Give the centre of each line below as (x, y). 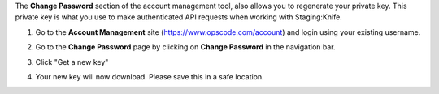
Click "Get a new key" (72, 62)
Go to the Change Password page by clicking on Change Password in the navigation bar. (185, 47)
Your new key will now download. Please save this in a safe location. (150, 76)
